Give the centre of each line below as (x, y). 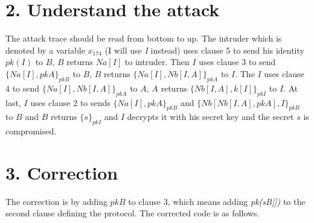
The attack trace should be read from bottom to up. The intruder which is (144, 38)
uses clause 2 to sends (70, 102)
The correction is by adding (56, 201)
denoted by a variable (45, 50)
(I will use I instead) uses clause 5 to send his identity (204, 50)
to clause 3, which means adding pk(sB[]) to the (217, 201)
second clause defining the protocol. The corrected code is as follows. (133, 213)
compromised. (31, 131)
